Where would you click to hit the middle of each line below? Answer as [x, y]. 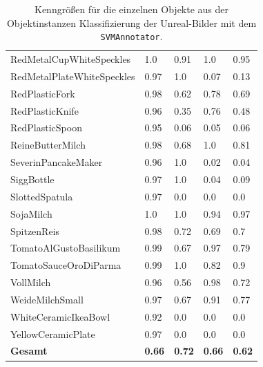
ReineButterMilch [48, 145]
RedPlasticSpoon [46, 128]
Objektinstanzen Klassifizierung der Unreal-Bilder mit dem [131, 22]
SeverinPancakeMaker [57, 162]
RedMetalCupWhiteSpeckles [71, 59]
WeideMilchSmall [47, 299]
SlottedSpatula [42, 196]
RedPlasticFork [43, 93]
